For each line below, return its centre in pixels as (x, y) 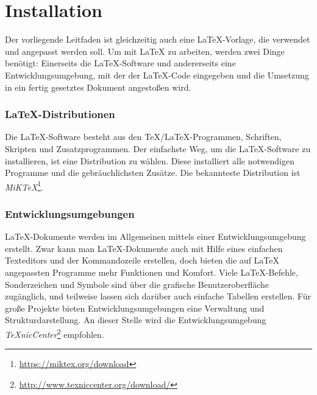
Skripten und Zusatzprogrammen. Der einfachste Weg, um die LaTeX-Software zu (158, 148)
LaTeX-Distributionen (60, 114)
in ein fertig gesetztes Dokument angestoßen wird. (98, 87)
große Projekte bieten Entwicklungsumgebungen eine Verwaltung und (135, 308)
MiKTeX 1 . (24, 186)
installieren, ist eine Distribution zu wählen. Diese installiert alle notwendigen (150, 160)
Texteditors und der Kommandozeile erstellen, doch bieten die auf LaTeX (142, 260)
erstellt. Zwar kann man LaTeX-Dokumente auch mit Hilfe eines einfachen (144, 248)
